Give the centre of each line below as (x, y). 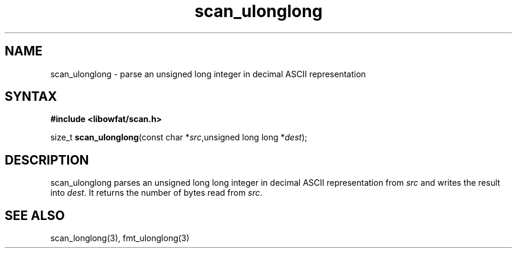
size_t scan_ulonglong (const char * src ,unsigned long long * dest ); (179, 137)
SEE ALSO (35, 215)
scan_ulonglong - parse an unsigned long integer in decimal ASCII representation (208, 74)
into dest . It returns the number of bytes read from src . (156, 193)
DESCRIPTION (47, 160)
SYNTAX (31, 97)
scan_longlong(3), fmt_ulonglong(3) (120, 238)
